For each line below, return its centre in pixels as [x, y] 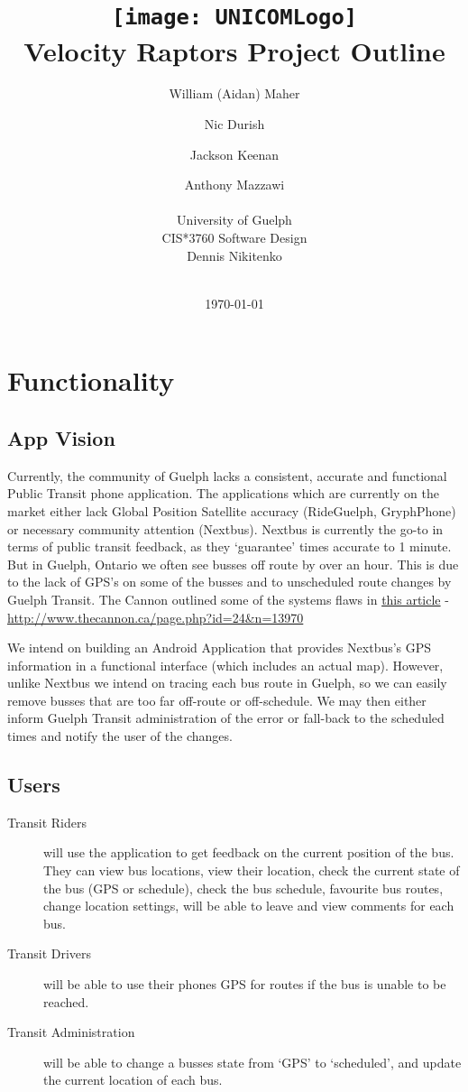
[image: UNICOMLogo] [234, 18]
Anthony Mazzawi [234, 185]
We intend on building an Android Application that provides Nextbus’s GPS [220, 648]
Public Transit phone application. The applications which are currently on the [223, 493]
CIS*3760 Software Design [234, 237]
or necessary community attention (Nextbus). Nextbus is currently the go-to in [225, 528]
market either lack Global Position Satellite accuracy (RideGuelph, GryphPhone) [232, 510]
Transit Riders [47, 822]
